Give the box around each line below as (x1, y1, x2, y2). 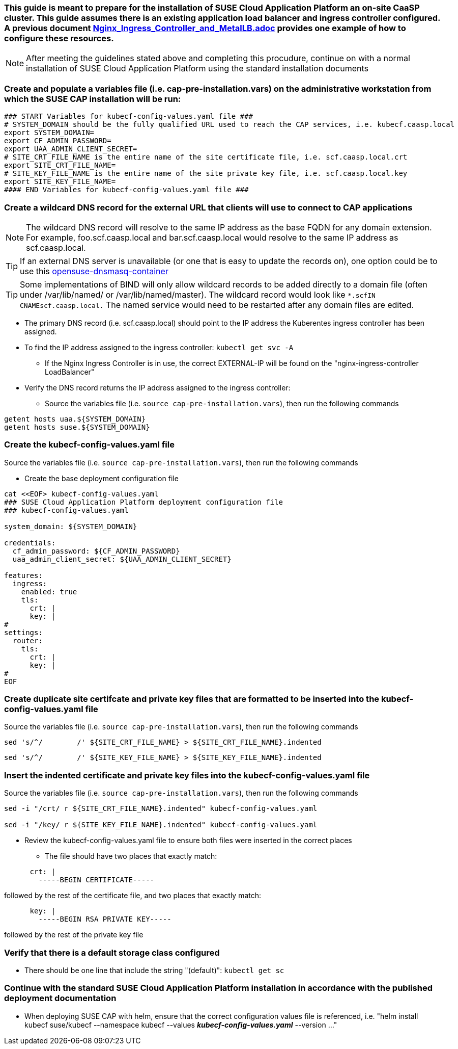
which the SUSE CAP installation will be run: (4, 93, 181, 104)
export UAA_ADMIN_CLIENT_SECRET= (4, 145, 137, 153)
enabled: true (21, 587, 77, 596)
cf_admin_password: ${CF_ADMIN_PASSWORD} (12, 546, 180, 555)
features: (4, 571, 43, 580)
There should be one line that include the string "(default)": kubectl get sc (24, 965, 284, 975)
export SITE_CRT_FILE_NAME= (4, 161, 116, 170)
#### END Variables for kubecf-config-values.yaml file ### (4, 186, 249, 194)
